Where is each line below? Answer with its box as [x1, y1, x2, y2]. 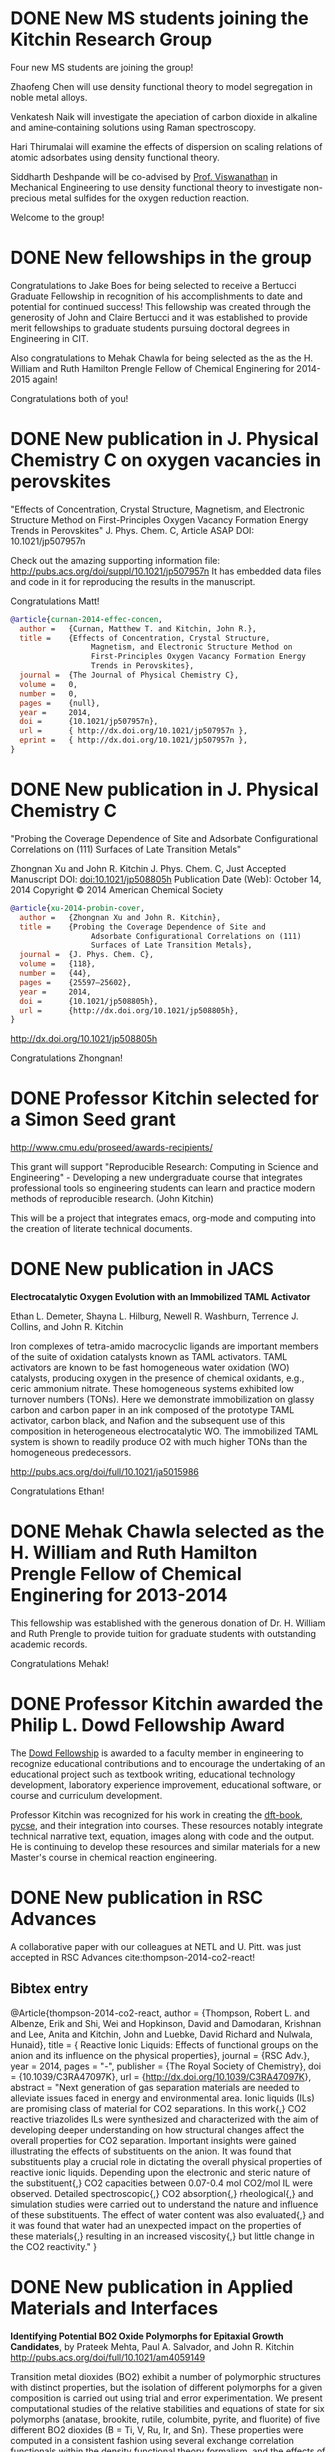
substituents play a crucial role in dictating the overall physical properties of [10, 2155, 323, 2167]
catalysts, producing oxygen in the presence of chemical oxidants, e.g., [10, 1372, 305, 1384]
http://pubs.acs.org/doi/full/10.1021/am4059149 [10, 2351, 206, 2363]
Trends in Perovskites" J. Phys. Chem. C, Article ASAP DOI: [10, 524, 255, 536]
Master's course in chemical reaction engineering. [10, 1852, 218, 1863]
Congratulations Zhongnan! [10, 1052, 123, 1064]
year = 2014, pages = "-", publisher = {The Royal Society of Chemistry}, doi [10, 2060, 322, 2072]
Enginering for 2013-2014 [10, 1584, 228, 1607]
